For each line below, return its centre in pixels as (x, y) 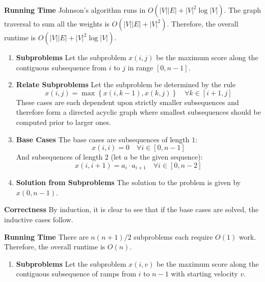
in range (140, 67)
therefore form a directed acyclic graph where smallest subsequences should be (138, 112)
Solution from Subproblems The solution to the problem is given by (128, 182)
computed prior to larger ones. (63, 122)
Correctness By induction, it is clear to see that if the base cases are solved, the (131, 209)
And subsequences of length (59, 157)
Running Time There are (46, 236)
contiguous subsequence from (61, 67)
